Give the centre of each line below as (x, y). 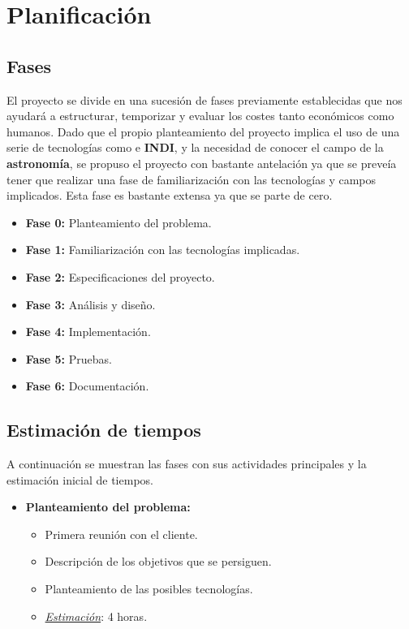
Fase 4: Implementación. (88, 332)
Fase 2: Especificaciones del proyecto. (120, 276)
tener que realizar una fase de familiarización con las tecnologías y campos (192, 179)
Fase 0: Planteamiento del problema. (118, 222)
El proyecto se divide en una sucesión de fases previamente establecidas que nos (204, 99)
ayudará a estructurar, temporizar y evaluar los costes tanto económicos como (200, 116)
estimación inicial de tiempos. (80, 479)
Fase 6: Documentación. (87, 386)
